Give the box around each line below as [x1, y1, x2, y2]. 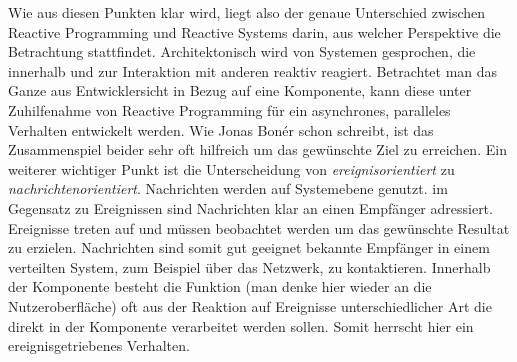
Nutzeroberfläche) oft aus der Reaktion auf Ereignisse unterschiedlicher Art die [8, 295, 492, 316]
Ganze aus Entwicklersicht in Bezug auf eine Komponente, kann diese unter [8, 80, 472, 101]
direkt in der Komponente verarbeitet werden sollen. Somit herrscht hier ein [8, 315, 474, 336]
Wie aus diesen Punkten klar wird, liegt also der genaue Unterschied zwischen [8, 2, 486, 22]
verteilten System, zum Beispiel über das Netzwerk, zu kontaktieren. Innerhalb [8, 256, 491, 277]
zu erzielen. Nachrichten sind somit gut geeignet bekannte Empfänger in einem [8, 237, 490, 258]
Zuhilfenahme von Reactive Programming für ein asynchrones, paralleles [8, 99, 451, 120]
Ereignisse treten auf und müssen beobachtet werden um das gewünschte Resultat [8, 217, 510, 238]
